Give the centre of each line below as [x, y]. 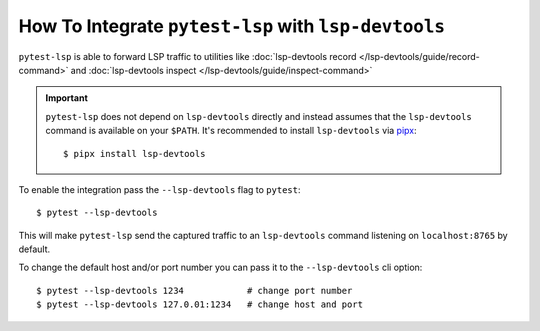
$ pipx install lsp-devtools [134, 153]
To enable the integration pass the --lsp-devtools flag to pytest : [159, 189]
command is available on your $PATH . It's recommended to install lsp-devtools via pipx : [231, 131]
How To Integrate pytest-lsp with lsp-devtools [231, 26]
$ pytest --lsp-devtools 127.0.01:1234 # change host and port [200, 304]
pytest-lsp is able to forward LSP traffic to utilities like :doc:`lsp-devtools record [187, 56]
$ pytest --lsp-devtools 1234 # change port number [194, 290]
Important [67, 98]
